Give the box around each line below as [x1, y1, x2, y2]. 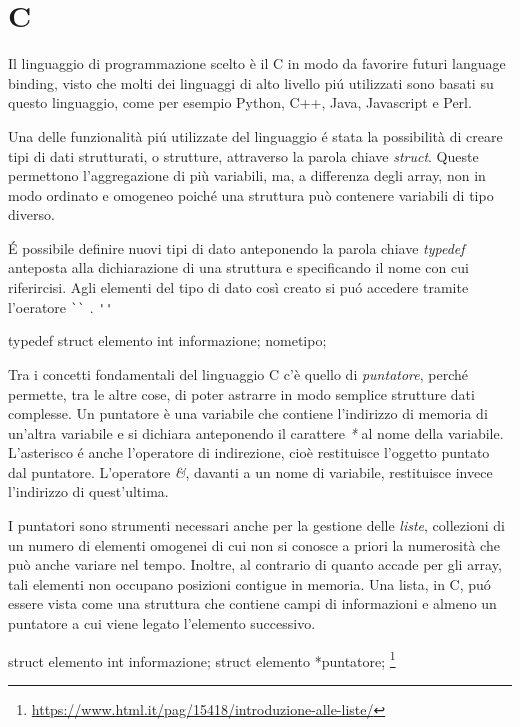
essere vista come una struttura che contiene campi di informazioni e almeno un [8, 593, 497, 614]
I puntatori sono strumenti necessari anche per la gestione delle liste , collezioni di [8, 515, 505, 536]
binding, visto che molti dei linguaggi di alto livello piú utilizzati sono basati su [8, 72, 494, 93]
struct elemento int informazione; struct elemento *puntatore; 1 [8, 647, 396, 671]
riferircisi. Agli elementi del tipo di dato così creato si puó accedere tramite [8, 277, 469, 298]
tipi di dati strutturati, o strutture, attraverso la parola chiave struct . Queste [8, 145, 479, 166]
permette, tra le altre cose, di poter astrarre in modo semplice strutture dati [8, 383, 475, 404]
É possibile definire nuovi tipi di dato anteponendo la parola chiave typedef [8, 237, 465, 258]
